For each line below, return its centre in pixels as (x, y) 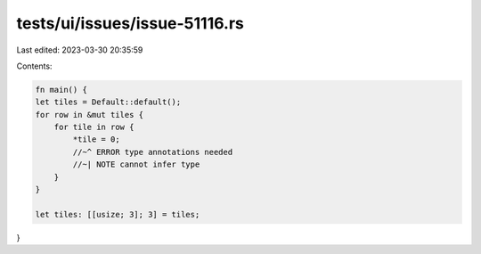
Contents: (34, 66)
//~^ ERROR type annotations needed (153, 152)
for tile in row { (94, 127)
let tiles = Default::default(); (108, 102)
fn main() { (61, 90)
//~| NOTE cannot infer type (136, 164)
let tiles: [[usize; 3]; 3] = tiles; (118, 214)
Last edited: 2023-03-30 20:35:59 (80, 50)
